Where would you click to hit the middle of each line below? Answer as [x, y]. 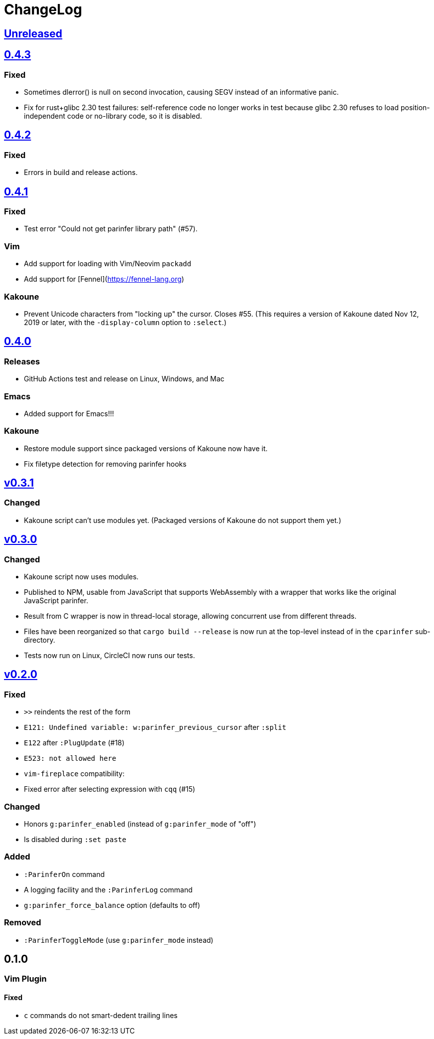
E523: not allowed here [70, 759]
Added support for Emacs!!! [69, 413]
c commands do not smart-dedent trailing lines [101, 1015]
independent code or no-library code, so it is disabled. [113, 116]
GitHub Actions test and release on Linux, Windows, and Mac [124, 379]
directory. [40, 640]
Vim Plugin [25, 979]
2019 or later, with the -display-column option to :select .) [125, 322]
